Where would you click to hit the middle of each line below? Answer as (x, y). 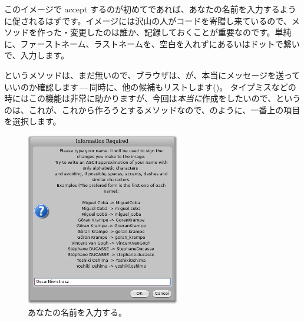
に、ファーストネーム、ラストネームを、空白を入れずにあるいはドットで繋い (152, 43)
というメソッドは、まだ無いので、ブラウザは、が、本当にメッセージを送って (152, 75)
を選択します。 (33, 121)
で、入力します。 (37, 55)
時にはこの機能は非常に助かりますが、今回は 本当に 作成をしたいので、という (153, 98)
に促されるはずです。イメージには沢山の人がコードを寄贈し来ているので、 (148, 20)
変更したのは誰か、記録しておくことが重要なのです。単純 (181, 32)
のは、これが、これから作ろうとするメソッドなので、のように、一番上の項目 (152, 109)
